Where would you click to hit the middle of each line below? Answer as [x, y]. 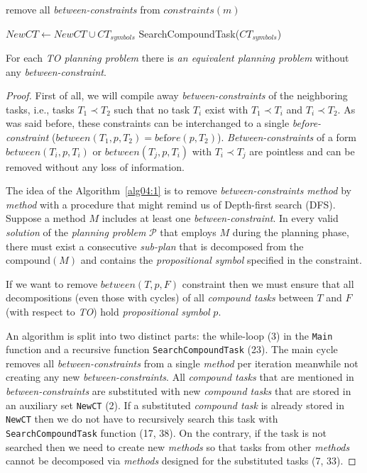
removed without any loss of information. [95, 166]
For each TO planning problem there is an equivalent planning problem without [177, 58]
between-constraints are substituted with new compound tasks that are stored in [179, 391]
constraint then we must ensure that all [268, 283]
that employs [188, 232]
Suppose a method [46, 218]
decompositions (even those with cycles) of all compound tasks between [160, 297]
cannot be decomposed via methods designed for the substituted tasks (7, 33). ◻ [181, 461]
